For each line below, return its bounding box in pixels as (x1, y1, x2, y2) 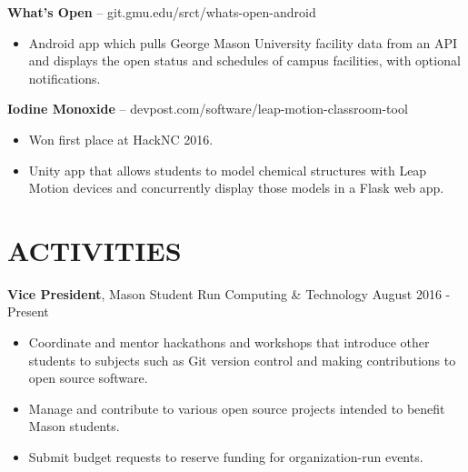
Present (7, 302, 49, 321)
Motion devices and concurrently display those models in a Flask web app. (28, 178, 444, 197)
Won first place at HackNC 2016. (28, 129, 214, 148)
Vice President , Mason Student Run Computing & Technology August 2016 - (7, 284, 451, 303)
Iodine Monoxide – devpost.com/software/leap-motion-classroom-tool (7, 99, 408, 118)
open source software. (28, 368, 148, 387)
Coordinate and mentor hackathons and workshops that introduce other (28, 333, 430, 352)
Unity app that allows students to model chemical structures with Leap (28, 160, 427, 179)
